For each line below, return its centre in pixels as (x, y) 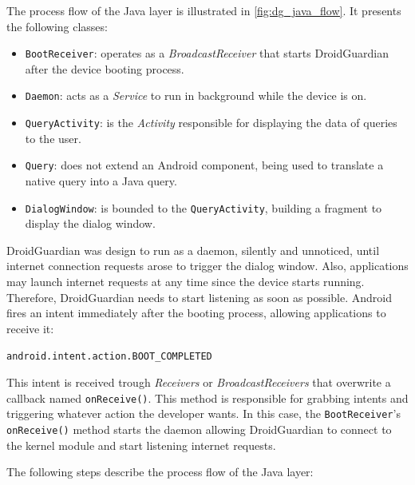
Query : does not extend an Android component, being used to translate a (204, 165)
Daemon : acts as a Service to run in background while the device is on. (196, 95)
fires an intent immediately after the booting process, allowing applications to (196, 313)
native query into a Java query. (101, 181)
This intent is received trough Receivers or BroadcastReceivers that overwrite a (199, 382)
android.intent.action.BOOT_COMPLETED (109, 357)
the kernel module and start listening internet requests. (141, 445)
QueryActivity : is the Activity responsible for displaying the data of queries (211, 123)
